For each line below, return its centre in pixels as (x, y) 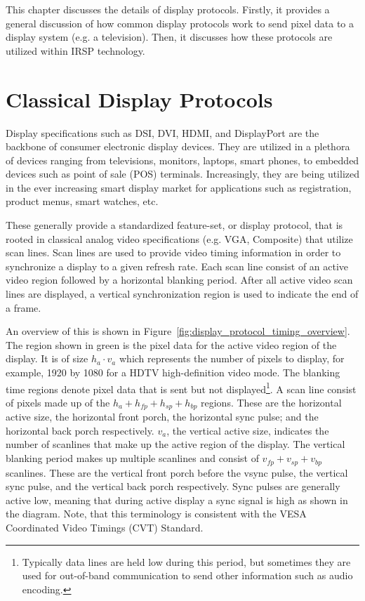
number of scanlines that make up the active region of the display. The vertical (175, 444)
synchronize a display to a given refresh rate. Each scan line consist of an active (177, 266)
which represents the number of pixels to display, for (232, 358)
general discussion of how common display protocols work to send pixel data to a (180, 23)
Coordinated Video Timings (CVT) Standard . (105, 527)
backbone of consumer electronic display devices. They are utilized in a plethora (178, 146)
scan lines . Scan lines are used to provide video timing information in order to (173, 252)
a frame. (24, 307)
